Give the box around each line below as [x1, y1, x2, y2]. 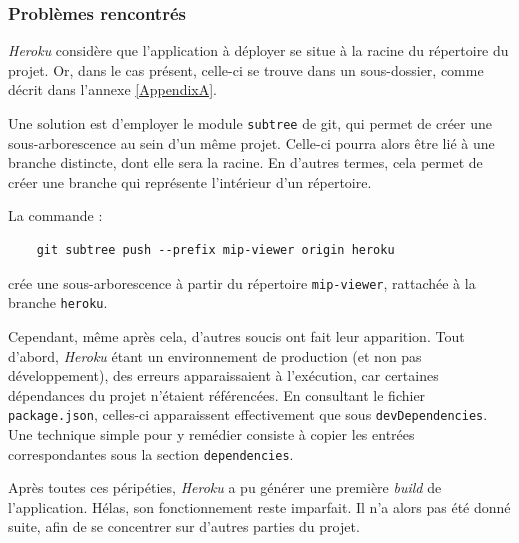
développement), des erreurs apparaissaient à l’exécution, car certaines [8, 365, 439, 386]
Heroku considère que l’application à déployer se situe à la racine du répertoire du [8, 40, 509, 61]
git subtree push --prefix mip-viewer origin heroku [36, 243, 395, 258]
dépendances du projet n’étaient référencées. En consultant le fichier [8, 384, 426, 405]
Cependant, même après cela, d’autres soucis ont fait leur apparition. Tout [8, 325, 465, 346]
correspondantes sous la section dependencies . [8, 443, 294, 464]
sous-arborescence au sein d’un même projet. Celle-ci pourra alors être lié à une [8, 132, 495, 153]
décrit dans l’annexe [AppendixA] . [8, 79, 218, 100]
